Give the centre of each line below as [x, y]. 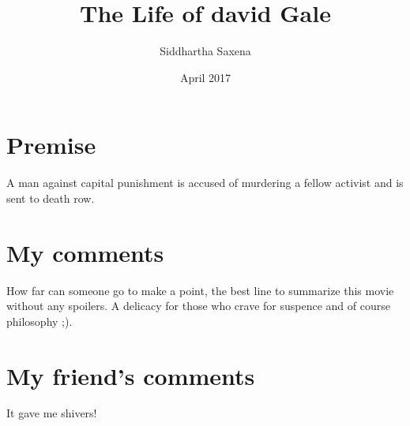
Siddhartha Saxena [205, 51]
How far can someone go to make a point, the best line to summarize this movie [200, 290]
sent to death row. [51, 198]
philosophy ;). [39, 321]
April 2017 [205, 77]
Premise [51, 145]
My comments [85, 252]
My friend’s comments [131, 375]
